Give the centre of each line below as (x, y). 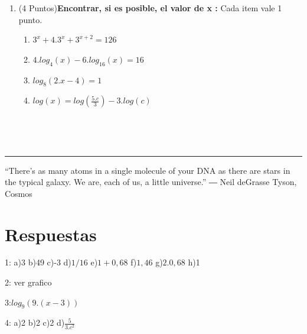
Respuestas (51, 234)
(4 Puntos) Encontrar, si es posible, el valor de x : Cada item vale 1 (150, 8)
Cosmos (19, 193)
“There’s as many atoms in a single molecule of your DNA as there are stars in (148, 170)
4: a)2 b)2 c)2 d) (35, 322)
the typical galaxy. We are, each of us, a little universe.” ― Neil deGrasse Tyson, (151, 182)
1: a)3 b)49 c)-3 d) (38, 262)
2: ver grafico (28, 282)
